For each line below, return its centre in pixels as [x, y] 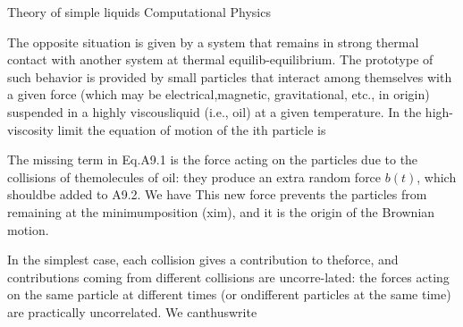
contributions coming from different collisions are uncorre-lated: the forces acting [228, 277]
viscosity [30, 129]
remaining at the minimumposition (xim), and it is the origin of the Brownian [221, 211]
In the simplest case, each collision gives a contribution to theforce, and [203, 260]
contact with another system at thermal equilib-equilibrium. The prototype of [220, 59]
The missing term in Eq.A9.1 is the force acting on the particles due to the [213, 159]
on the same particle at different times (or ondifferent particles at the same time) [229, 294]
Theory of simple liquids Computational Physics [139, 12]
